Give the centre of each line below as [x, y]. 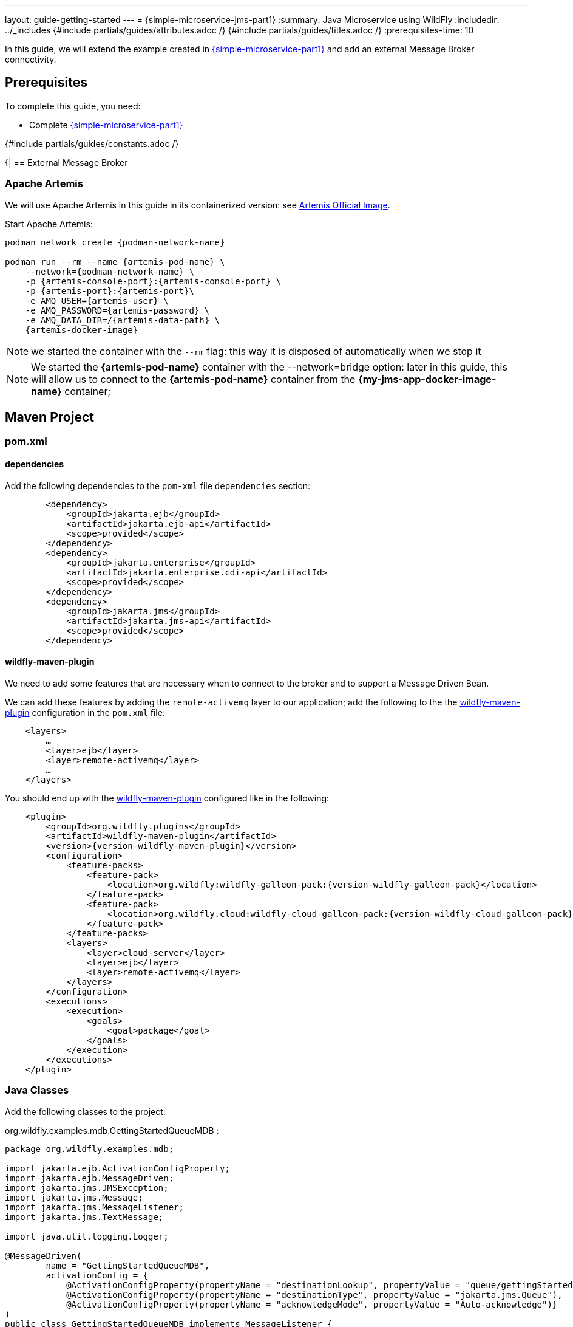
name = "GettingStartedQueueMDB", [128, 1265]
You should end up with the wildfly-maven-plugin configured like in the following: [167, 798]
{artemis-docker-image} [82, 330]
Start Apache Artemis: [49, 224]
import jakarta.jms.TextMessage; [84, 1217]
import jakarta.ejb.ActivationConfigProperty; [117, 1168]
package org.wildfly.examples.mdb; [90, 1149]
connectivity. [31, 59]
